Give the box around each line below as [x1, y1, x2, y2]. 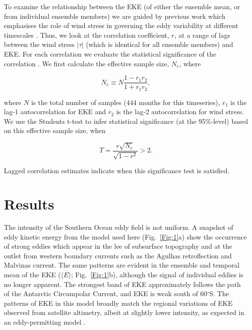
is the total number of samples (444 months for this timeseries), [31, 97, 220, 107]
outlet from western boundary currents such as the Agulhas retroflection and [4, 250, 232, 260]
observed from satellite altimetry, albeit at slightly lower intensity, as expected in [4, 307, 244, 317]
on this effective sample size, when [4, 125, 106, 135]
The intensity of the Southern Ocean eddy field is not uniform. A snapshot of [4, 222, 234, 232]
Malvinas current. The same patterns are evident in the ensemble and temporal [4, 260, 240, 270]
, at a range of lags [174, 30, 230, 40]
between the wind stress [4, 39, 75, 49]
